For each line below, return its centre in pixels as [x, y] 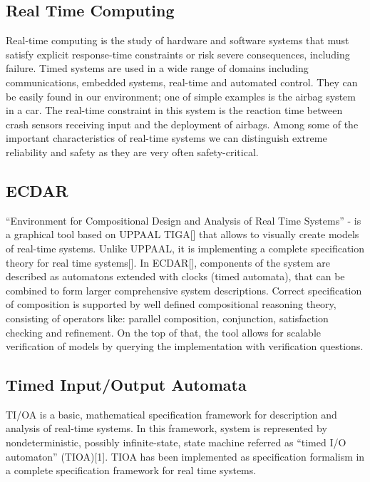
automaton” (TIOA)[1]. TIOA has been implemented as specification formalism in [185, 456]
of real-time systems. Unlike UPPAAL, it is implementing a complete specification [185, 248]
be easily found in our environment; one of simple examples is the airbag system [181, 96]
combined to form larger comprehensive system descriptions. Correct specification [184, 290]
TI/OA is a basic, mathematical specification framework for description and [171, 414]
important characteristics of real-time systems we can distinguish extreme [166, 138]
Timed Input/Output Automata [126, 385]
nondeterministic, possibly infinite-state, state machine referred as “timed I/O [176, 442]
